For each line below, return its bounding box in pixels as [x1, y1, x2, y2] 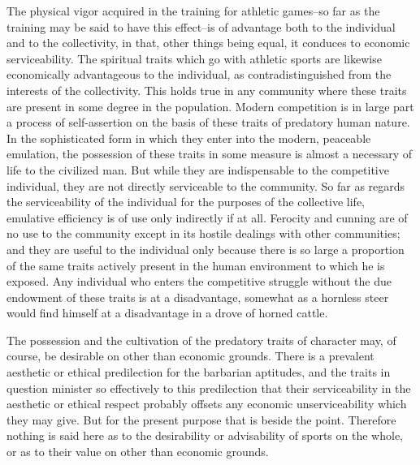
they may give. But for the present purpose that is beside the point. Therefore [6, 411, 396, 428]
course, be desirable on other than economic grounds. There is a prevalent [6, 347, 375, 364]
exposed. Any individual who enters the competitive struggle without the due [6, 273, 392, 290]
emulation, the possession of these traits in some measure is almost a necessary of [6, 145, 413, 162]
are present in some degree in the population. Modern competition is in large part [6, 97, 414, 114]
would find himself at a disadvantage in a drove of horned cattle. [6, 304, 328, 321]
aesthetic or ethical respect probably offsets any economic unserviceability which [6, 395, 407, 412]
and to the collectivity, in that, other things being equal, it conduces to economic [6, 34, 410, 51]
